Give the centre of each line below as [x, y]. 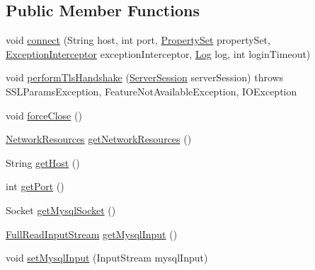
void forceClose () [44, 115]
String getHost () [43, 162]
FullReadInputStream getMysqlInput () [92, 234]
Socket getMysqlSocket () [61, 210]
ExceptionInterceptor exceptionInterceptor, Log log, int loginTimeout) [158, 53]
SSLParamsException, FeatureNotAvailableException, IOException [151, 91]
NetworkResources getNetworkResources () [99, 139]
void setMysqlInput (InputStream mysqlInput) [107, 258]
